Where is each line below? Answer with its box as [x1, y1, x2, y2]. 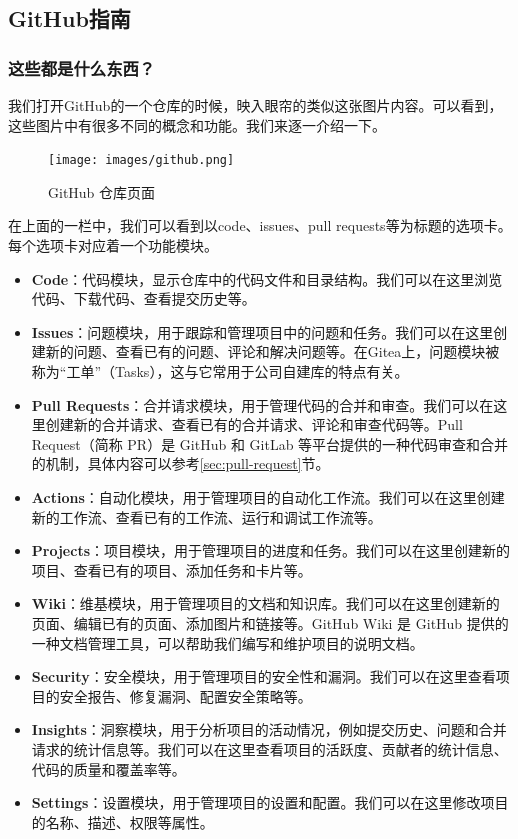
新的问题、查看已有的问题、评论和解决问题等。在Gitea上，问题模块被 [45, 341, 500, 362]
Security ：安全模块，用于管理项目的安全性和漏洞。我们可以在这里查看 [31, 666, 496, 687]
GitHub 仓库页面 [48, 181, 156, 202]
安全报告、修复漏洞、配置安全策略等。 [59, 685, 312, 706]
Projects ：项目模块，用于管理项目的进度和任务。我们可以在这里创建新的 [31, 540, 510, 561]
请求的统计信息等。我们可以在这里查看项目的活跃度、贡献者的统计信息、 [31, 738, 508, 759]
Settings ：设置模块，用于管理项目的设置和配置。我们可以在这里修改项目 [31, 792, 509, 813]
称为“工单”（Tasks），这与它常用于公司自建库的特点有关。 [31, 361, 409, 381]
